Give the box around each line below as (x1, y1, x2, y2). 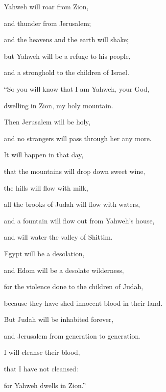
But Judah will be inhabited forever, (4, 314, 114, 324)
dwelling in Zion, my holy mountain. (4, 100, 113, 110)
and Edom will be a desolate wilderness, (4, 265, 124, 275)
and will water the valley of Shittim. (4, 232, 113, 242)
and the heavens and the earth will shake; (4, 34, 129, 45)
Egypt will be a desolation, (4, 248, 85, 258)
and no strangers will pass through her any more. (4, 133, 152, 143)
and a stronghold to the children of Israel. (4, 67, 129, 77)
